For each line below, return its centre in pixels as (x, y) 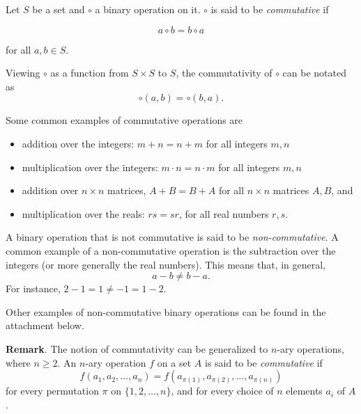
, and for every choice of (222, 391)
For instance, (33, 288)
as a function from (90, 73)
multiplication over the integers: (90, 167)
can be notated (314, 73)
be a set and (59, 9)
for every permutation (52, 391)
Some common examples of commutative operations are (124, 120)
